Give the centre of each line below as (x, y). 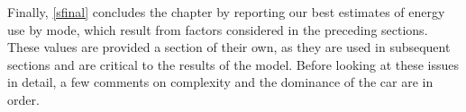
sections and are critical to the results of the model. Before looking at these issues (233, 64)
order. (23, 99)
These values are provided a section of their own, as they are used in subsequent (229, 47)
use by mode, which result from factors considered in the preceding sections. (218, 29)
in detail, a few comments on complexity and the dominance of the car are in (220, 82)
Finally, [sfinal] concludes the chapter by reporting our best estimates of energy (226, 12)
